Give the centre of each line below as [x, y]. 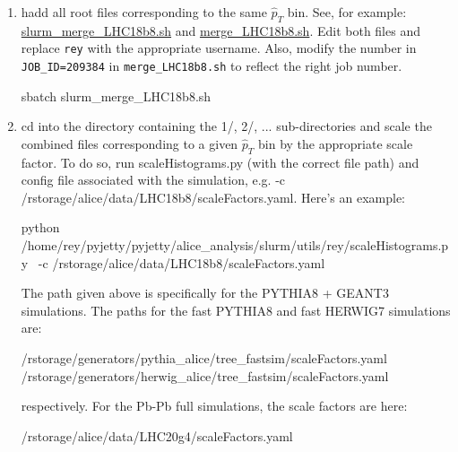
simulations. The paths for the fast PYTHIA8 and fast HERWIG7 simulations [236, 310]
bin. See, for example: [347, 12]
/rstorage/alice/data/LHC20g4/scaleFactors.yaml [157, 435]
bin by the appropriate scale [336, 143]
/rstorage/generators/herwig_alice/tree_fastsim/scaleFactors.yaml [205, 375]
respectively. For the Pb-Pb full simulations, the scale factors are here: [214, 406]
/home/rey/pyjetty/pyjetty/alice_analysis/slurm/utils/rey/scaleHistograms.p [235, 245]
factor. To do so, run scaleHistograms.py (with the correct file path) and [220, 162]
